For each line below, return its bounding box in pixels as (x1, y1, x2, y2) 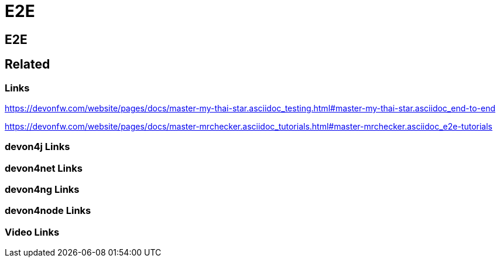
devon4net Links (5, 162, 83, 174)
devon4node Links (5, 205, 91, 217)
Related (5, 57, 50, 72)
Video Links (5, 226, 60, 238)
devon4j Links (5, 141, 70, 153)
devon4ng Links (5, 183, 80, 196)
